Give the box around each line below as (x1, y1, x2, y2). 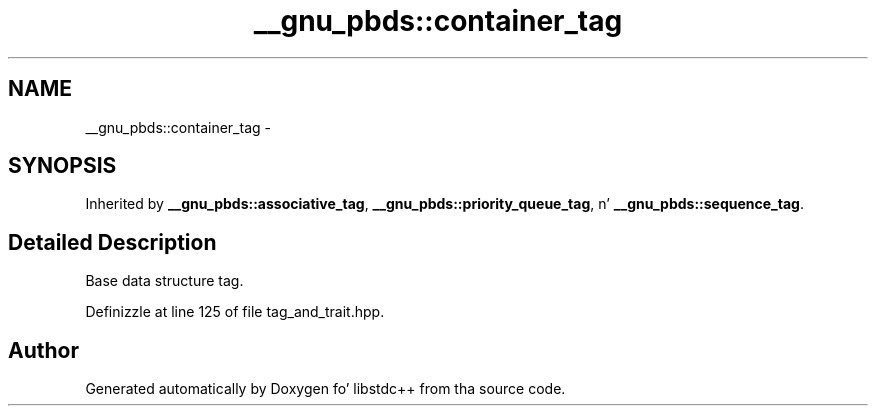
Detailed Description (8, 229, 217, 255)
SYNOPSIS (8, 153, 117, 179)
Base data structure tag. (85, 272, 244, 290)
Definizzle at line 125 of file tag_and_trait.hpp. (85, 303, 385, 321)
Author (8, 337, 79, 363)
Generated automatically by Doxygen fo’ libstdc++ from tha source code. (85, 380, 566, 398)
